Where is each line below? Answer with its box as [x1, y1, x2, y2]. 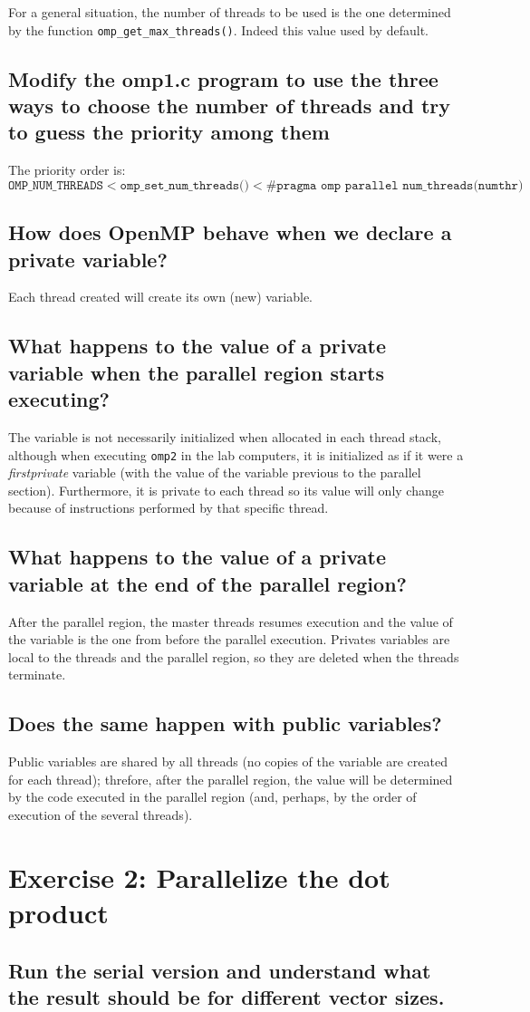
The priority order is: [8, 160, 126, 179]
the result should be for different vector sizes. [8, 982, 445, 1010]
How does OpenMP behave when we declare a [8, 218, 452, 246]
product [8, 893, 109, 930]
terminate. [8, 665, 66, 684]
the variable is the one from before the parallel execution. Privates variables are [8, 630, 450, 649]
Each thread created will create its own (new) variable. [8, 287, 313, 306]
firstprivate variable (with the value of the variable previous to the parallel [8, 463, 421, 482]
